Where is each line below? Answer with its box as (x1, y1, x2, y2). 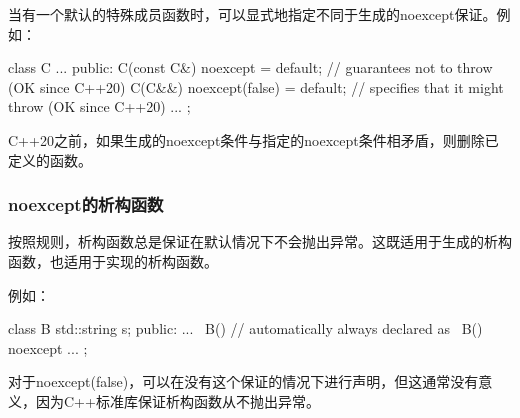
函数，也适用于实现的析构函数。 (8, 250, 218, 271)
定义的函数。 (8, 149, 92, 170)
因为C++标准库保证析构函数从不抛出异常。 (35, 390, 320, 411)
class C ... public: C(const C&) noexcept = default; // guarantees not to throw (8, 57, 493, 78)
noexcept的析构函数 (8, 192, 164, 217)
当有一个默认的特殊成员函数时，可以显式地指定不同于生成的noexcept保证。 (8, 4, 497, 24)
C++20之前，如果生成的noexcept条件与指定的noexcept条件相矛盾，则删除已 (8, 129, 499, 150)
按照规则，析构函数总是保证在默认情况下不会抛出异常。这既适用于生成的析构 (8, 231, 512, 252)
